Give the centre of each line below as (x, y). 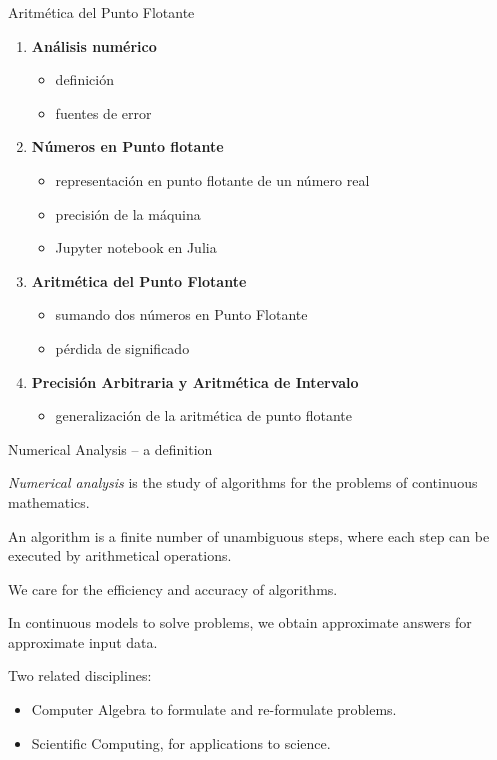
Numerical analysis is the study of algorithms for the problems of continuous (243, 482)
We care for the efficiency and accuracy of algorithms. (173, 588)
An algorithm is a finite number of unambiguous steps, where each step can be (249, 535)
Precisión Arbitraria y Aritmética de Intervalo (195, 381)
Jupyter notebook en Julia (136, 247)
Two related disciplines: (80, 675)
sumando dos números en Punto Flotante (181, 314)
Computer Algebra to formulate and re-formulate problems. (214, 709)
